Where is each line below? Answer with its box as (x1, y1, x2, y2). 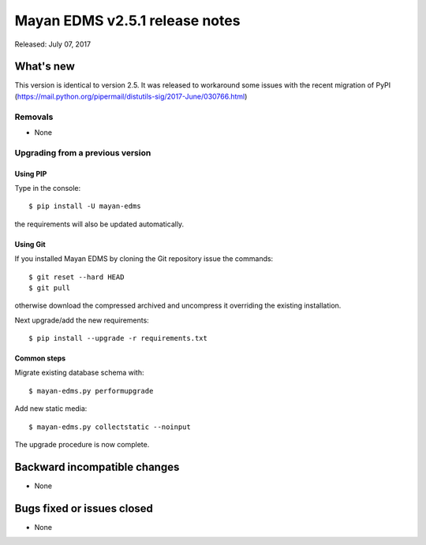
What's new (14, 60, 75, 73)
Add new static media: (14, 404, 88, 413)
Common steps (14, 353, 66, 363)
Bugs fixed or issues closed (14, 502, 154, 515)
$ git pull (28, 283, 71, 292)
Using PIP (14, 169, 47, 178)
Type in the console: (14, 183, 81, 192)
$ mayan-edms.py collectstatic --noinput (28, 422, 191, 431)
